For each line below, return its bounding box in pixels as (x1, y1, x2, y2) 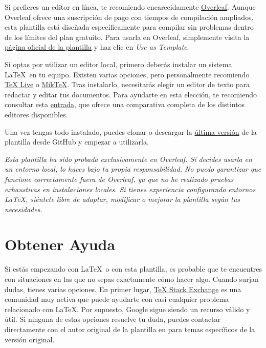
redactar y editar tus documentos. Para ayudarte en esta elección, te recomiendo (5, 89, 257, 99)
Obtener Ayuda (5, 234, 116, 255)
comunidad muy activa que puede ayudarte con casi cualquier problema (5, 294, 229, 304)
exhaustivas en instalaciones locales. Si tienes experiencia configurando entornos (5, 183, 256, 194)
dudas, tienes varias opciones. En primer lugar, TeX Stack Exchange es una (5, 283, 241, 294)
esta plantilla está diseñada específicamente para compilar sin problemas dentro (5, 22, 254, 32)
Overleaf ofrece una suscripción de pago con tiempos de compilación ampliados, (5, 11, 254, 22)
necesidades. (5, 203, 42, 214)
